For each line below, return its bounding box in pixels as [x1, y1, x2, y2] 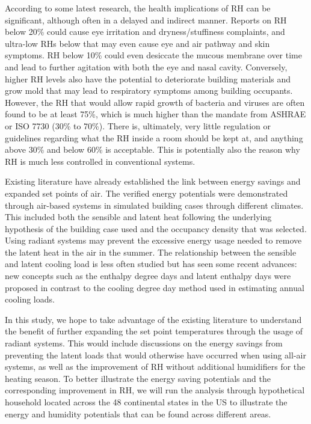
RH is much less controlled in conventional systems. [5, 155, 196, 167]
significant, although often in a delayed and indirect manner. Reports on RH [5, 13, 287, 26]
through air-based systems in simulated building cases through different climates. [5, 198, 304, 211]
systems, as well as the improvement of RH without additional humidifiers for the [5, 360, 306, 373]
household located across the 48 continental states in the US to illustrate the [5, 396, 288, 408]
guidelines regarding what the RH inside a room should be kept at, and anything [5, 131, 303, 144]
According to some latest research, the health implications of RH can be [5, 2, 271, 14]
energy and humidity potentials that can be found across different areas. [5, 407, 271, 420]
